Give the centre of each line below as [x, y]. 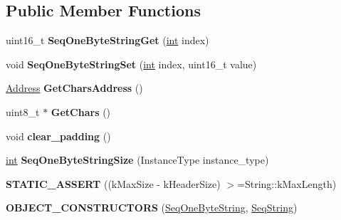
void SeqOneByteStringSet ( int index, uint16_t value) [131, 64]
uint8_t [23, 111]
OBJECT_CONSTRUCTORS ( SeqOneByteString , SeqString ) [152, 208]
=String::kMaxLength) [287, 183]
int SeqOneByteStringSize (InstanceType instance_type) [137, 160]
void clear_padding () [58, 136]
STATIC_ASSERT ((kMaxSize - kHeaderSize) [113, 183]
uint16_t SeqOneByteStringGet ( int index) [107, 40]
